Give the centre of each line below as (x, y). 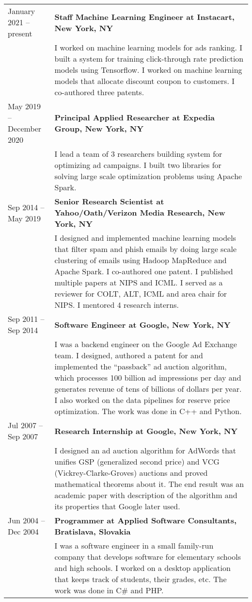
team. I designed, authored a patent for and (129, 355)
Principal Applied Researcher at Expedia (134, 117)
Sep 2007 (23, 436)
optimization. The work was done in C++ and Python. (148, 411)
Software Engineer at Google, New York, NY (142, 324)
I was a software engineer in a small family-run (134, 545)
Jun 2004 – (26, 520)
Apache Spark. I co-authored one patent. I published (144, 271)
